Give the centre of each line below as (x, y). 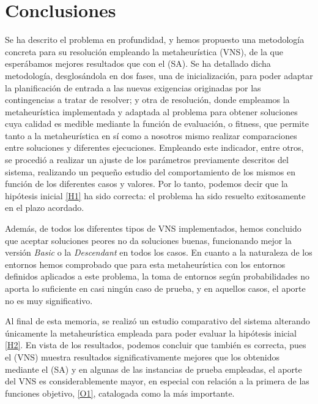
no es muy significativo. (49, 300)
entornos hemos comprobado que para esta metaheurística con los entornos (145, 264)
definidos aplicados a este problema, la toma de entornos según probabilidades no (157, 276)
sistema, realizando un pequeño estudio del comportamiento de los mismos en (150, 171)
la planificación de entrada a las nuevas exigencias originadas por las (133, 87)
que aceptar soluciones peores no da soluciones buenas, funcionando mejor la (148, 240)
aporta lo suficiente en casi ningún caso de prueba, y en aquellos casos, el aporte (155, 288)
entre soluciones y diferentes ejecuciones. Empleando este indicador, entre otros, (154, 147)
